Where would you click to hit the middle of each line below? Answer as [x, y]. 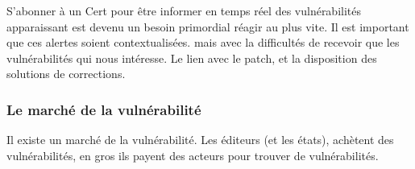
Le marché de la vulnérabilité [104, 109]
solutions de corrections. [66, 74]
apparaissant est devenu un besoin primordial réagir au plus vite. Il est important [208, 26]
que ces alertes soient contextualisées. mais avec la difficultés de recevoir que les [203, 42]
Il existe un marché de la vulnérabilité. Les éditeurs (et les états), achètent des [200, 140]
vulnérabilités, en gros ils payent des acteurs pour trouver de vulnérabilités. [193, 155]
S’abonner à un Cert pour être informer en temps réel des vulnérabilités [184, 10]
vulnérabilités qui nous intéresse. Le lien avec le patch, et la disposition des [192, 58]
